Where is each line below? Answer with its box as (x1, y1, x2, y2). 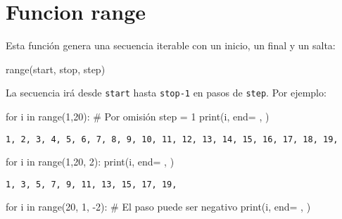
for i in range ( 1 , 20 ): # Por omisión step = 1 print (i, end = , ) (6, 108, 270, 123)
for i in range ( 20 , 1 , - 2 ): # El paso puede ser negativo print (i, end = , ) (6, 199, 311, 214)
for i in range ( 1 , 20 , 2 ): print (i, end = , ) (6, 154, 175, 169)
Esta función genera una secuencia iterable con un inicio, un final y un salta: (6, 38, 336, 53)
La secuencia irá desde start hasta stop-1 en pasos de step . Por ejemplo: (6, 85, 327, 100)
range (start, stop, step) (6, 61, 106, 76)
